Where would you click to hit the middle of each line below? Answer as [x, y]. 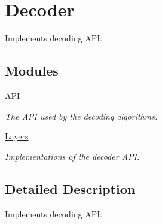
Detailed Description [70, 188]
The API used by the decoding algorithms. [81, 116]
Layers [17, 136]
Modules [32, 71]
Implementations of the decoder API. [72, 156]
